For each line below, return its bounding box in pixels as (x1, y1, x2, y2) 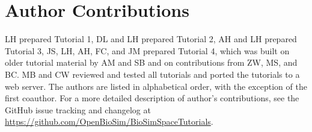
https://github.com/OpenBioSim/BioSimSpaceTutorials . (5, 115, 213, 128)
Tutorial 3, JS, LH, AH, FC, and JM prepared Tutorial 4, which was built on (5, 44, 290, 57)
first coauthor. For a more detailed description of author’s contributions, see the (5, 92, 299, 104)
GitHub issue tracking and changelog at (5, 103, 151, 116)
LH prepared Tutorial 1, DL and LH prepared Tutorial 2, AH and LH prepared (5, 33, 297, 45)
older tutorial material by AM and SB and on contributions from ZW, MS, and (5, 56, 298, 69)
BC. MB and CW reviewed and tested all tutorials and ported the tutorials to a (5, 68, 300, 80)
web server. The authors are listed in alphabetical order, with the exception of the (5, 80, 307, 92)
